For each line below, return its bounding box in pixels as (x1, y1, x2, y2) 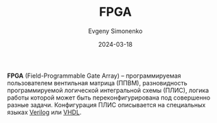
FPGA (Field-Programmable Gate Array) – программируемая (7, 71, 181, 80)
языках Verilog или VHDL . (7, 108, 82, 116)
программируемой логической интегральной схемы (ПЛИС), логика (7, 86, 209, 94)
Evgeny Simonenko (88, 27, 143, 35)
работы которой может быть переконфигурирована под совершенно (7, 93, 211, 102)
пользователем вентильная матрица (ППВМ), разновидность (7, 78, 187, 87)
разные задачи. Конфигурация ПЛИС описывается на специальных (7, 100, 206, 109)
